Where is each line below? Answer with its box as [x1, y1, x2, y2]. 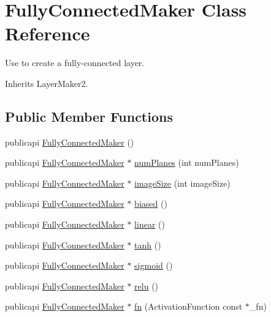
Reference [5, 21, 90, 46]
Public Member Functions [5, 106, 173, 125]
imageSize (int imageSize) [134, 176, 231, 189]
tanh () [134, 238, 161, 251]
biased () [134, 197, 167, 210]
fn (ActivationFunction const [134, 300, 243, 313]
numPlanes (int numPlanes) [134, 156, 239, 169]
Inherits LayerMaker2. [5, 76, 88, 89]
